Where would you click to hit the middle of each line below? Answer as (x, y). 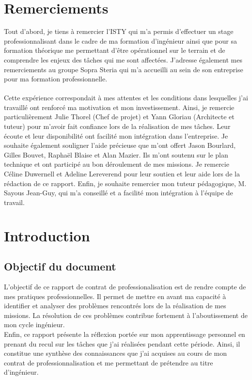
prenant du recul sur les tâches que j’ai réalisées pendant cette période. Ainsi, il (122, 343)
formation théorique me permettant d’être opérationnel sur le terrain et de (115, 50)
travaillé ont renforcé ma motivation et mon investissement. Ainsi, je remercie (119, 107)
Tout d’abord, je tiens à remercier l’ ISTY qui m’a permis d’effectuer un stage (119, 31)
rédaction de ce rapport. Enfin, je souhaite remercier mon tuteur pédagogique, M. (125, 183)
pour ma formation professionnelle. (56, 79)
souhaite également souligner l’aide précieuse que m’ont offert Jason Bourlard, (120, 145)
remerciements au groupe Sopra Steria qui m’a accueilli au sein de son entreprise (124, 69)
